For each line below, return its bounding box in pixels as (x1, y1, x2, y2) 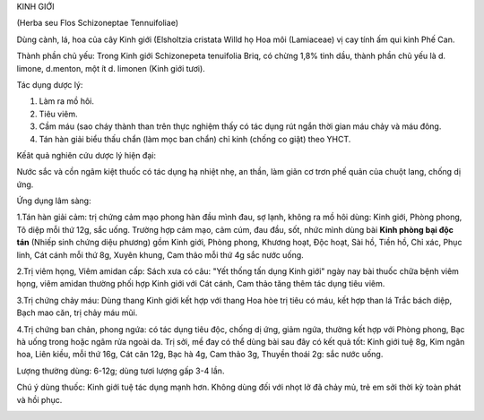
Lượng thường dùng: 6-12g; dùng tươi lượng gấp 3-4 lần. (16, 365, 225, 376)
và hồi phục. (16, 394, 63, 405)
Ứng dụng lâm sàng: (16, 195, 91, 206)
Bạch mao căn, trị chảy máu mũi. (16, 307, 138, 318)
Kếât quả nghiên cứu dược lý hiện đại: (16, 150, 157, 160)
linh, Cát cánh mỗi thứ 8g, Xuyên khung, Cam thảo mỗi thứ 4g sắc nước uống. (16, 249, 304, 260)
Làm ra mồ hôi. (39, 96, 94, 107)
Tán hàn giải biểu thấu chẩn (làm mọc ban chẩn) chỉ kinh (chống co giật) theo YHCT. (39, 133, 351, 144)
